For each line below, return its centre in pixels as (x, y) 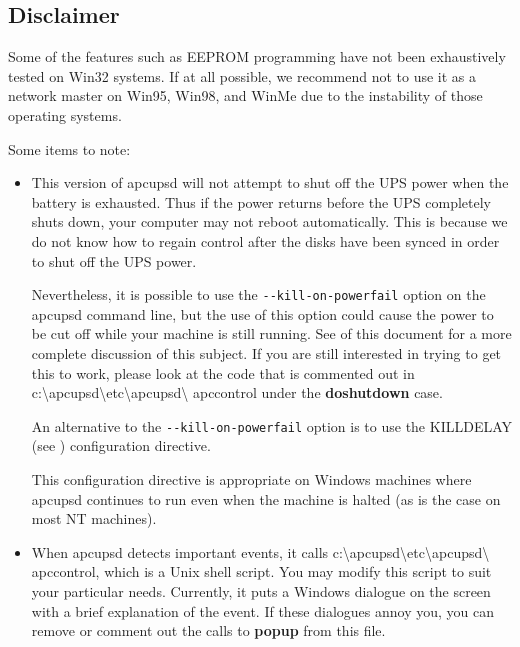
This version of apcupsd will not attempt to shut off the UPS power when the (270, 182)
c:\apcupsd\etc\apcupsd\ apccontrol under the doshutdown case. (237, 392)
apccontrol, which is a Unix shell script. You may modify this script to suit (261, 571)
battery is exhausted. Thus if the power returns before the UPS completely (261, 201)
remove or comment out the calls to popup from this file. (208, 630)
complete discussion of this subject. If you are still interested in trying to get (266, 352)
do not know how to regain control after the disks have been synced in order (265, 240)
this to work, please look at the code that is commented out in (223, 372)
